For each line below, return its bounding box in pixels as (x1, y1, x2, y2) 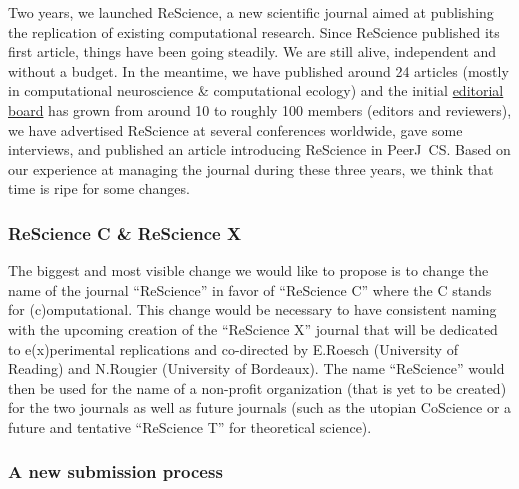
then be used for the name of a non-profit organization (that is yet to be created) (8, 377, 507, 398)
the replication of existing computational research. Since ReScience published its (8, 21, 500, 42)
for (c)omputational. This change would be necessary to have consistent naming (8, 299, 497, 320)
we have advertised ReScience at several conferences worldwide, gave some (8, 119, 463, 140)
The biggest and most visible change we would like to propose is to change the (8, 260, 489, 281)
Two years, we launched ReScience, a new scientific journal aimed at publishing (8, 2, 494, 22)
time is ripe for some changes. (8, 178, 190, 199)
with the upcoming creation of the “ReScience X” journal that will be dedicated (8, 318, 498, 339)
